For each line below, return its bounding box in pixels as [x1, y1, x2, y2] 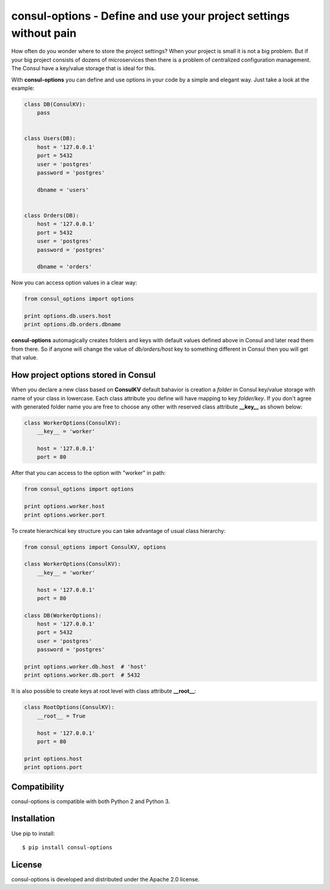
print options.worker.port [24, 511, 105, 518]
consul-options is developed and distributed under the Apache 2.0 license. [11, 875, 200, 883]
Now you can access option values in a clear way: [11, 279, 137, 287]
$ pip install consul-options [22, 844, 113, 851]
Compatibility [11, 781, 64, 792]
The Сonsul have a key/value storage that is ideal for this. [11, 65, 156, 72]
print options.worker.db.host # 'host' [24, 663, 147, 671]
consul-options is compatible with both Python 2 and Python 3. [11, 798, 170, 805]
